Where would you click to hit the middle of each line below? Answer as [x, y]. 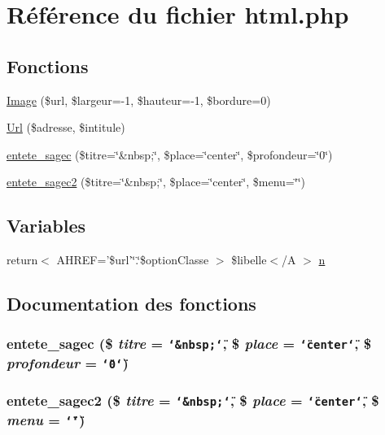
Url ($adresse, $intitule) [66, 127]
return [22, 260]
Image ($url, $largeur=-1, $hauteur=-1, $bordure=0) [139, 100]
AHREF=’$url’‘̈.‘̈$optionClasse [133, 260]
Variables [46, 226]
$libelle [249, 260]
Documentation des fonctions [131, 304]
